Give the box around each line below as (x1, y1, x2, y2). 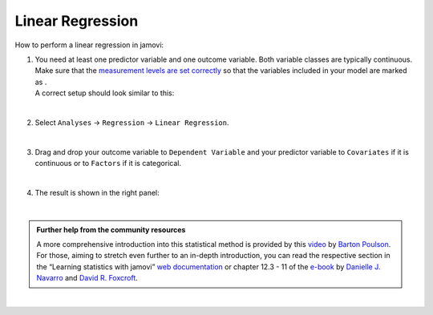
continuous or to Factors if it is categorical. (34, 159, 182, 168)
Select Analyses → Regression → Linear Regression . (34, 117, 229, 127)
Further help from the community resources (36, 224, 186, 234)
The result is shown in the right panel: (34, 188, 160, 197)
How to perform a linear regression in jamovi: (14, 40, 164, 50)
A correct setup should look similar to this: (34, 88, 175, 98)
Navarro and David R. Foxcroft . (36, 273, 138, 283)
